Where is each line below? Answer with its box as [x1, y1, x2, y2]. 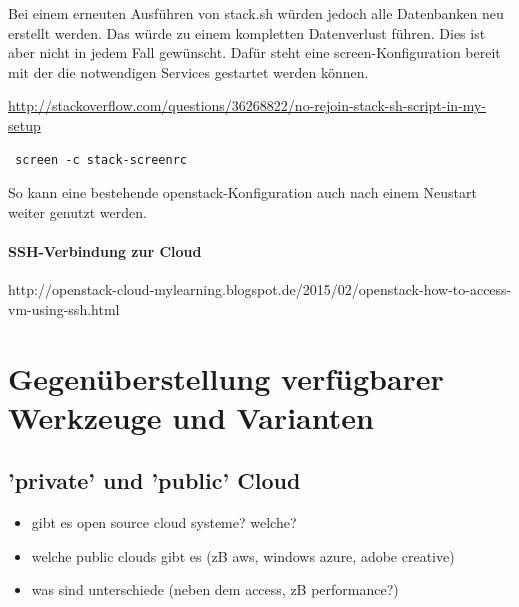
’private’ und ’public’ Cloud [8, 465, 301, 496]
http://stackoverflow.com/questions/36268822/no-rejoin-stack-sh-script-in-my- [8, 95, 487, 116]
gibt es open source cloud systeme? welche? [31, 512, 297, 533]
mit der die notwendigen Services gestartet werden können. [8, 61, 369, 82]
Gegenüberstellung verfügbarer [8, 357, 444, 398]
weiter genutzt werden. [8, 201, 147, 222]
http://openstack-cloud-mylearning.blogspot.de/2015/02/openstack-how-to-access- [8, 279, 512, 300]
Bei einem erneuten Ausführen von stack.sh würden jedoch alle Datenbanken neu [8, 3, 504, 23]
